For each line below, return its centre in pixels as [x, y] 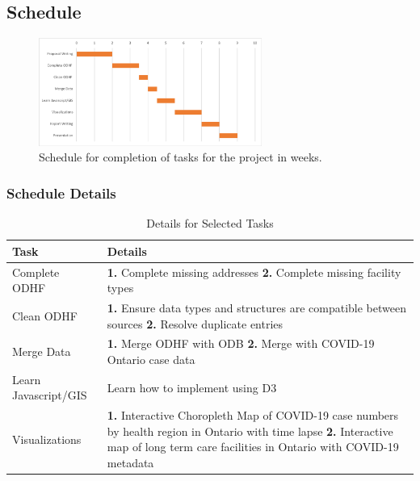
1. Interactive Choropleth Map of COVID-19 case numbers [253, 415]
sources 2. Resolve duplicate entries [195, 323]
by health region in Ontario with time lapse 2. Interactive [250, 431]
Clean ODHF [45, 315]
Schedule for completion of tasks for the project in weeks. [181, 157]
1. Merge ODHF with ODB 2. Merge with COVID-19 [241, 343]
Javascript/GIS [50, 395]
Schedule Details [61, 192]
